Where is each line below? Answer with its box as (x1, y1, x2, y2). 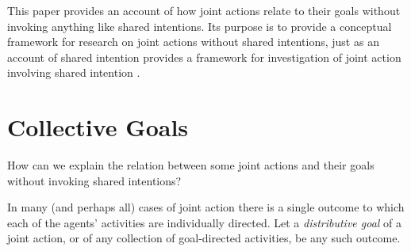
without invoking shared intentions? (7, 172, 182, 188)
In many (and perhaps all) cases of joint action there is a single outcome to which (7, 199, 405, 215)
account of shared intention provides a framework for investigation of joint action (7, 48, 401, 65)
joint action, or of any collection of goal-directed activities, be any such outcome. (7, 230, 401, 246)
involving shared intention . (7, 64, 140, 81)
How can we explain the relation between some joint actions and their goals (7, 157, 375, 173)
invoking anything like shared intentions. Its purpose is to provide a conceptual (7, 17, 392, 34)
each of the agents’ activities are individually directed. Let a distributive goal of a (7, 214, 402, 230)
